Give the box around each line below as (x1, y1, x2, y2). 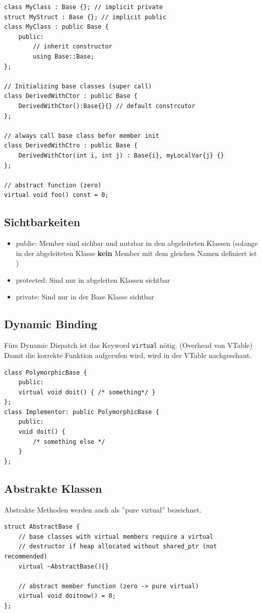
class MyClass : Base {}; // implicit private (4, 4, 163, 11)
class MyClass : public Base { (4, 23, 109, 31)
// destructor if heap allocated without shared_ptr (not (18, 543, 217, 550)
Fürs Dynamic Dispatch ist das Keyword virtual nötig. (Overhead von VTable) (4, 340, 253, 350)
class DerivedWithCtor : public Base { (4, 92, 138, 100)
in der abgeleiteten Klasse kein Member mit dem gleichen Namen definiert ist (16, 247, 257, 258)
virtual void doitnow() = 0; (18, 592, 116, 600)
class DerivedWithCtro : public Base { (4, 142, 138, 149)
